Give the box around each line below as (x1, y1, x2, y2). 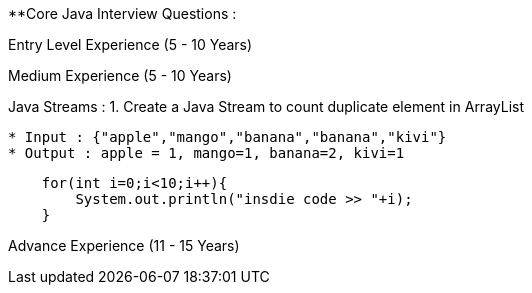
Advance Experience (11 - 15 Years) (8, 237, 240, 254)
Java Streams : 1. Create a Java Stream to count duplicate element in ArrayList (8, 98, 525, 115)
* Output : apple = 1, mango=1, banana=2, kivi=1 (8, 145, 405, 161)
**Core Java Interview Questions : (8, 5, 237, 22)
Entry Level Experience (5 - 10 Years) (8, 36, 253, 53)
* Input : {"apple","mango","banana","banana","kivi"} (8, 129, 447, 145)
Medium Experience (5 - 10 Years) (8, 67, 232, 84)
